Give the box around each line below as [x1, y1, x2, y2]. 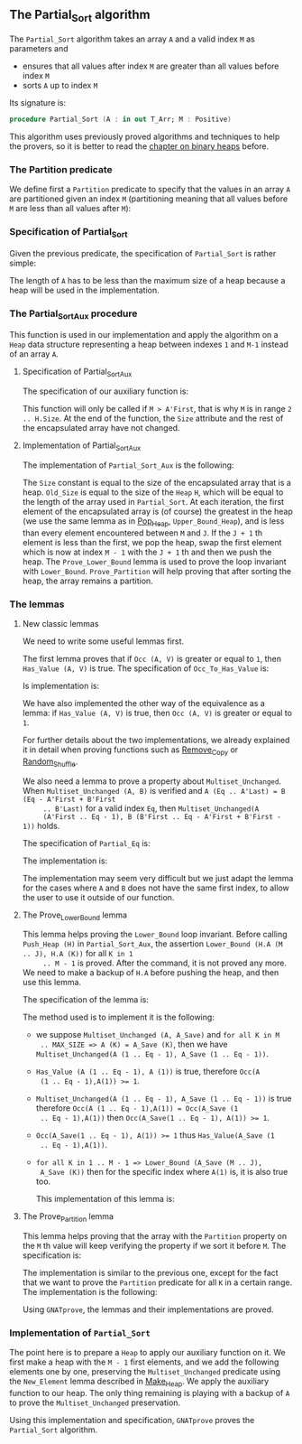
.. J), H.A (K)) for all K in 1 [22, 948, 133, 959]
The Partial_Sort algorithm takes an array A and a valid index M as [9, 33, 255, 44]
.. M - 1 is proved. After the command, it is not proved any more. [42, 957, 287, 969]
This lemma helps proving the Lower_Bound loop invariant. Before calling [22, 929, 288, 940]
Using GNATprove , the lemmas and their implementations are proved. [22, 1304, 274, 1315]
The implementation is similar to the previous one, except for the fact [22, 1268, 279, 1279]
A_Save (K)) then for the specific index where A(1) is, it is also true [40, 1167, 288, 1178]
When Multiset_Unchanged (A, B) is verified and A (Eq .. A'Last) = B [22, 785, 286, 796]
